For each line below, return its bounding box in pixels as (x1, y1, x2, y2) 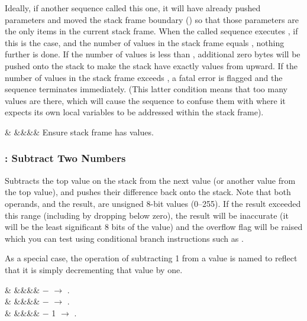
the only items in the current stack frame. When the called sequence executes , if (5, 25, 298, 37)
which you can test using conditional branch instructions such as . (5, 232, 244, 244)
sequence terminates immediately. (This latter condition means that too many (5, 83, 287, 95)
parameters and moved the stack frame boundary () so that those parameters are (5, 13, 299, 25)
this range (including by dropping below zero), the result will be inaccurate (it (5, 209, 289, 221)
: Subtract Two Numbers (5, 151, 126, 166)
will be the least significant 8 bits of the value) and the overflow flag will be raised (5, 221, 303, 233)
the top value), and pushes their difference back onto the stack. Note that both (5, 186, 291, 198)
